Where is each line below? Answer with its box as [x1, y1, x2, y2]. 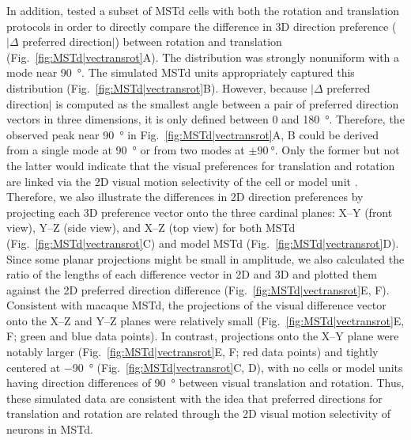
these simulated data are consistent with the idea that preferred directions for [6, 389, 383, 406]
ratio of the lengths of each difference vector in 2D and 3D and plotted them [6, 266, 377, 283]
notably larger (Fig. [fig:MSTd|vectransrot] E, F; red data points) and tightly [6, 343, 379, 360]
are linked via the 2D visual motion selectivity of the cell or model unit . [6, 173, 358, 189]
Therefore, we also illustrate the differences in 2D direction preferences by [6, 188, 364, 205]
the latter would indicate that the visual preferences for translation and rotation [6, 157, 395, 173]
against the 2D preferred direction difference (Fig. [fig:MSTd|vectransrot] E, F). [6, 281, 390, 298]
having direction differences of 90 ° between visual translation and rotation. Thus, [6, 374, 405, 391]
